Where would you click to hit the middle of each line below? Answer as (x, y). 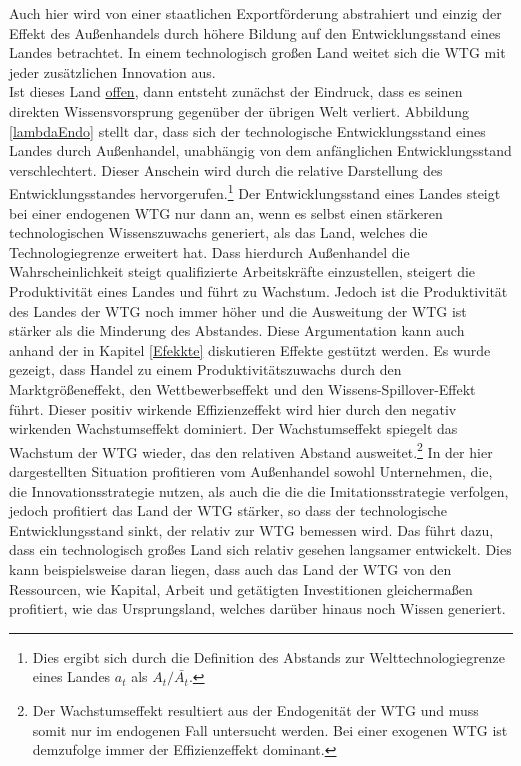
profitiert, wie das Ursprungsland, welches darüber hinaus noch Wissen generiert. (257, 608)
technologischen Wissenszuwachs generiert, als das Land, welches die (218, 232)
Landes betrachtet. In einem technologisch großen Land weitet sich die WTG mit (257, 52)
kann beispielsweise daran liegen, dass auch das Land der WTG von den (230, 568)
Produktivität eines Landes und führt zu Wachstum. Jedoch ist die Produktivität (258, 290)
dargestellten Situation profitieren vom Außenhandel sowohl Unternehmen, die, (251, 470)
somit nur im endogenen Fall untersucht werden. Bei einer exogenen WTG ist (270, 729)
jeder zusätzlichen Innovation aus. (112, 71)
